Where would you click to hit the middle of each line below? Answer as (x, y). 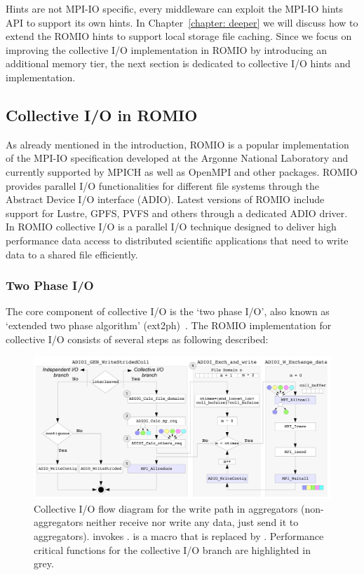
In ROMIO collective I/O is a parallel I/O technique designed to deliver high (171, 227)
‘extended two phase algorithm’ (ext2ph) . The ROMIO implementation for (169, 325)
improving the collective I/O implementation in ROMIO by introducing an (167, 49)
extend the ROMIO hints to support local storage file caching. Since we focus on (179, 36)
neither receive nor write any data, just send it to (192, 522)
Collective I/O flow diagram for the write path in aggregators (166, 508)
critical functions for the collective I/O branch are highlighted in (172, 549)
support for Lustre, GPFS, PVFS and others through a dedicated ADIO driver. (177, 213)
